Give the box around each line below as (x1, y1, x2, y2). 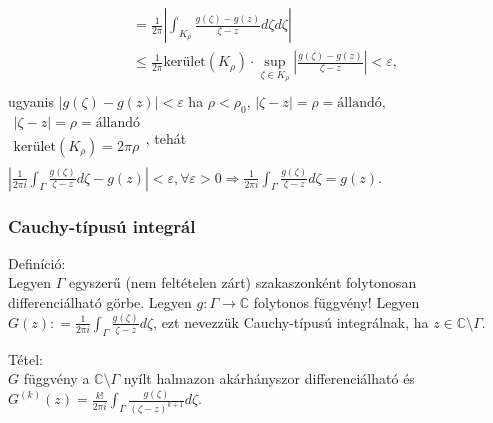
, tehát (145, 127, 187, 148)
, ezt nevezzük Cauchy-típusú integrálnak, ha (153, 311, 429, 332)
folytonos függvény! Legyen (253, 292, 420, 313)
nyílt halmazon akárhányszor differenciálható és (123, 368, 415, 389)
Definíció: (8, 252, 66, 273)
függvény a (23, 368, 90, 389)
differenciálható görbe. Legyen (8, 292, 192, 313)
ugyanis (8, 90, 54, 111)
